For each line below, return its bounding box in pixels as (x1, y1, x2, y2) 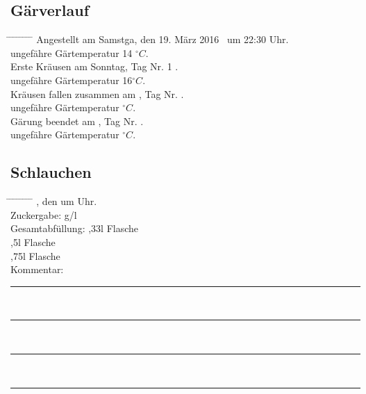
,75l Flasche (10, 248, 60, 263)
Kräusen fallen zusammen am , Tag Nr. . (10, 86, 184, 101)
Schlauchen (10, 161, 92, 183)
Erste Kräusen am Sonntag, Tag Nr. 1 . (10, 59, 178, 74)
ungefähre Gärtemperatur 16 (10, 72, 133, 87)
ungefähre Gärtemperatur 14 (10, 45, 133, 60)
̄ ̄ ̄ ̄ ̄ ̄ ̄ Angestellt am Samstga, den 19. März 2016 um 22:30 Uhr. (10, 32, 289, 47)
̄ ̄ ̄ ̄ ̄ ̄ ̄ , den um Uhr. (10, 194, 97, 208)
